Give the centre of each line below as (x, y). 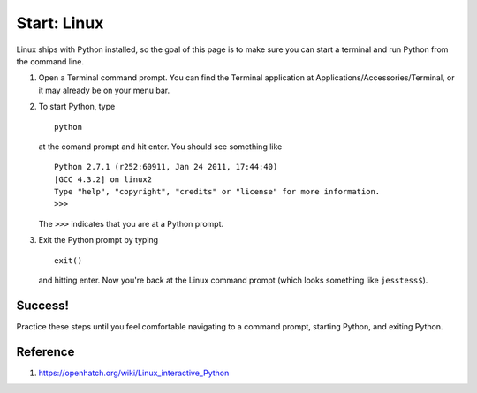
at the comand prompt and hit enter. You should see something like (160, 147)
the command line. (50, 61)
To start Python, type (77, 107)
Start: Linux (60, 23)
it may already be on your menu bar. (104, 90)
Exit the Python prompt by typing (98, 240)
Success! (43, 305)
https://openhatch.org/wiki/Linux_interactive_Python (134, 373)
